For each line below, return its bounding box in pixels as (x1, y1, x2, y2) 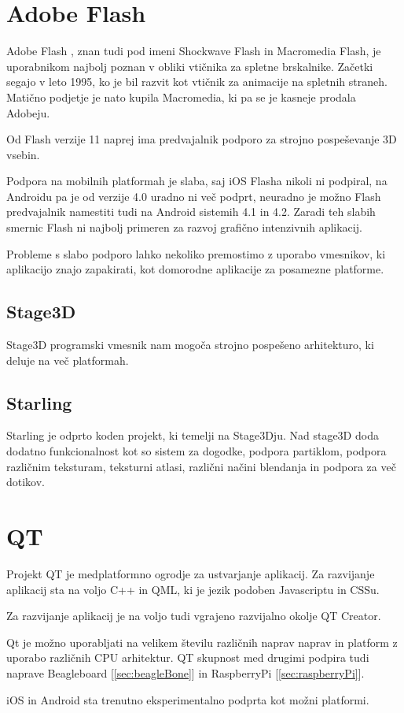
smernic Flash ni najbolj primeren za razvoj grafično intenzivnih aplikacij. (6, 219, 362, 236)
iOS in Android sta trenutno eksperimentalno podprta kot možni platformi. (6, 691, 369, 707)
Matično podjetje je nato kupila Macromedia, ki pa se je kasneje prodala (6, 88, 356, 105)
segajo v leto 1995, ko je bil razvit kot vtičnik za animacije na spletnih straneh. (6, 73, 387, 90)
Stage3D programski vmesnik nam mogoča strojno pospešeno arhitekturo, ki (6, 336, 374, 353)
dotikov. (6, 473, 46, 490)
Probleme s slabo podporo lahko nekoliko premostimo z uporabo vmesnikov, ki (6, 245, 386, 262)
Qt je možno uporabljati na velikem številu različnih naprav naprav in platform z (6, 633, 398, 650)
